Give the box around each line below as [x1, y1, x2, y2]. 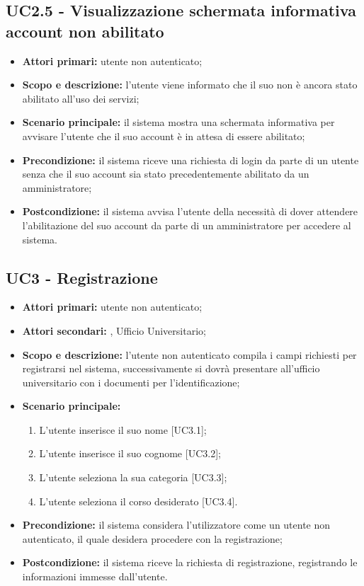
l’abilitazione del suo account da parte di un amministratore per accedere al [22, 217, 351, 232]
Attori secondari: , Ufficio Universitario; [22, 323, 206, 338]
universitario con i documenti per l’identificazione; [22, 374, 240, 389]
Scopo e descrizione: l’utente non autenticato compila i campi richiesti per [22, 347, 357, 362]
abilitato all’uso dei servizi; [22, 91, 140, 105]
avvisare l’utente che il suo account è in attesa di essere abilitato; [22, 128, 305, 143]
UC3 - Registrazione [6, 266, 158, 288]
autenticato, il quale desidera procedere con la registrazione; [22, 531, 283, 546]
